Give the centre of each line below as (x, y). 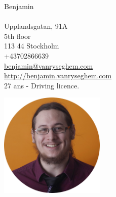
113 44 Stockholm (32, 46)
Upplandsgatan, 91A (36, 26)
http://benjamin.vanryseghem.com (58, 76)
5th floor (17, 36)
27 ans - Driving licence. (42, 85)
